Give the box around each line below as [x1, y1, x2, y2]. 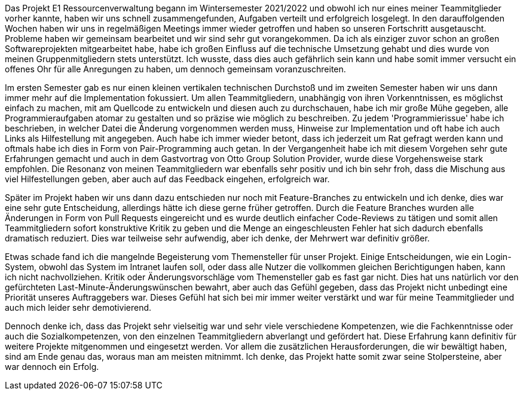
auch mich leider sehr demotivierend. [5, 302, 152, 313]
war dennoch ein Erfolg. [5, 362, 99, 372]
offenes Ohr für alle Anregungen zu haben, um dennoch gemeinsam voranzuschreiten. [5, 64, 346, 74]
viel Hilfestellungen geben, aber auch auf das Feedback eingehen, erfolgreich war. [5, 174, 330, 184]
